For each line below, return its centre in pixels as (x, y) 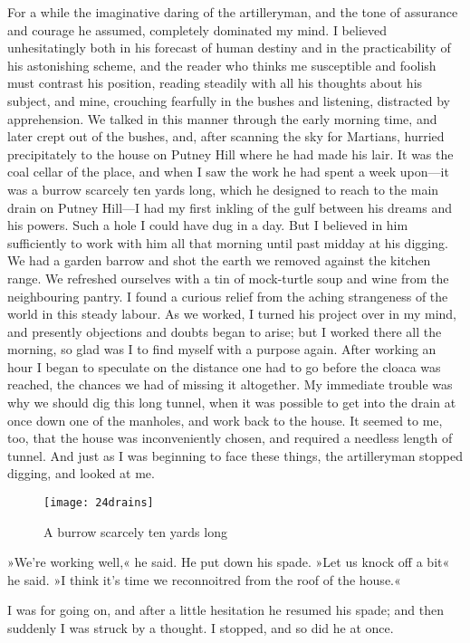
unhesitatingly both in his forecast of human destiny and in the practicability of (229, 48)
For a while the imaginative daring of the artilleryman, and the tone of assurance (233, 12)
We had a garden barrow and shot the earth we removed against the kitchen (219, 260)
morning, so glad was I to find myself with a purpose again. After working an (222, 349)
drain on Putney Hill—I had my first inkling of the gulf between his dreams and (230, 207)
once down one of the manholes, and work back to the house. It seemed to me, (225, 420)
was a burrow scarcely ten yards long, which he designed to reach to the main (223, 189)
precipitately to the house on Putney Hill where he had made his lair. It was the (230, 154)
